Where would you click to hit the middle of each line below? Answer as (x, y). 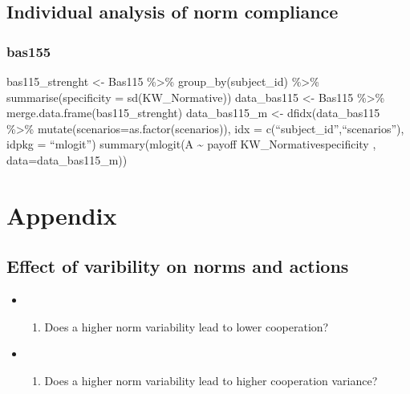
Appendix (62, 215)
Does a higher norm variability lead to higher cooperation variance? (211, 380)
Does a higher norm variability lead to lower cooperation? (187, 326)
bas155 (29, 51)
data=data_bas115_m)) (67, 159)
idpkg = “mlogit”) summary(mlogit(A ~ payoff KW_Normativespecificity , (191, 144)
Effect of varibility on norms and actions (178, 266)
